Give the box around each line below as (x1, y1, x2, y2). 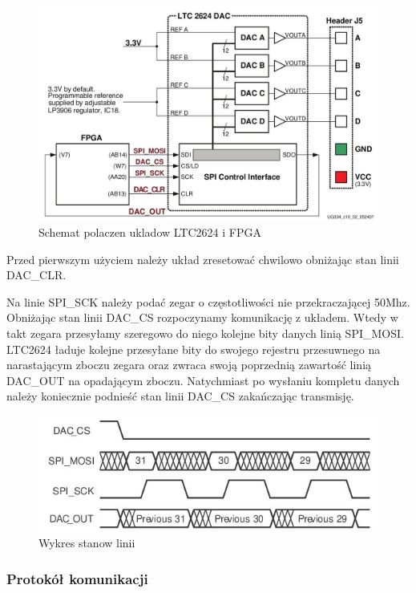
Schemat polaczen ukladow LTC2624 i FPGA (38, 224, 261, 241)
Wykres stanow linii (38, 534, 135, 551)
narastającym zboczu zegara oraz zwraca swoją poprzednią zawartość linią (6, 356, 372, 373)
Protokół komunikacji (6, 568, 148, 588)
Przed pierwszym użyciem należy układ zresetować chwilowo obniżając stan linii (6, 250, 399, 267)
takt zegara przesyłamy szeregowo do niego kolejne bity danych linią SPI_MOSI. (6, 325, 404, 342)
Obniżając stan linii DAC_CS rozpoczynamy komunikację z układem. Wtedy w (6, 309, 398, 326)
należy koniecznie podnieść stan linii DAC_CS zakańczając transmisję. (6, 388, 354, 404)
